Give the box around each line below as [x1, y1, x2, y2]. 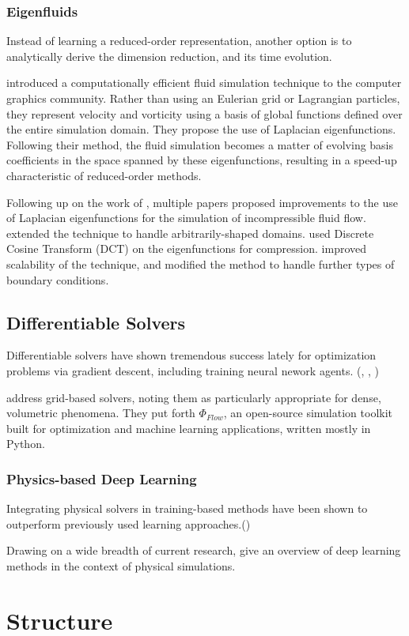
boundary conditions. [6, 271, 109, 288]
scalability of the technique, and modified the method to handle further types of [6, 255, 395, 272]
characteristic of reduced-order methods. [6, 167, 202, 183]
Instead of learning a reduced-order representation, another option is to [6, 32, 352, 49]
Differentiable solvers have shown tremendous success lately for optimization [6, 347, 377, 363]
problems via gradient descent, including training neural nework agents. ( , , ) [6, 362, 380, 378]
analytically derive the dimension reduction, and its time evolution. [6, 47, 332, 64]
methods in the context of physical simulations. [6, 557, 236, 574]
